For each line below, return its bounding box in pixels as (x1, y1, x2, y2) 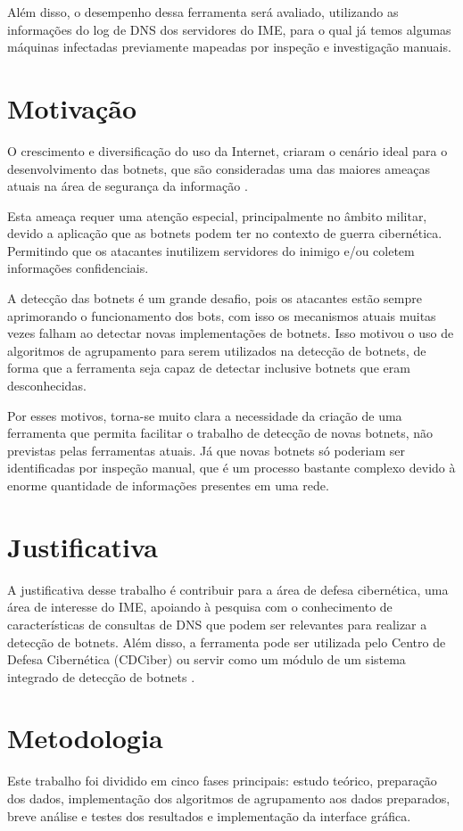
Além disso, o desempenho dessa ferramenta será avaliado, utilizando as (7, 3, 399, 21)
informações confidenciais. (7, 259, 149, 277)
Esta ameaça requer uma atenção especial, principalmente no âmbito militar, (7, 206, 427, 225)
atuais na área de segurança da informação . (7, 177, 248, 195)
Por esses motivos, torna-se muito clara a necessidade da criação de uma (7, 406, 402, 424)
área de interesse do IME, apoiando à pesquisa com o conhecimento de (7, 597, 393, 616)
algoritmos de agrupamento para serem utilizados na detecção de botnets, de (7, 341, 426, 359)
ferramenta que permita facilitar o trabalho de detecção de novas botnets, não (7, 424, 434, 442)
